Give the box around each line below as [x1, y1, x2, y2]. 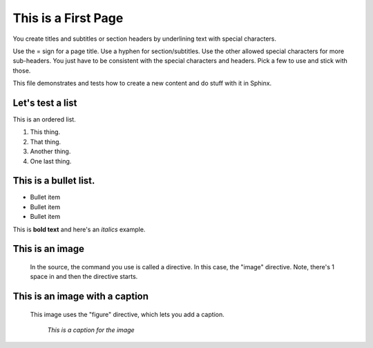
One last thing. [30, 157, 72, 165]
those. [12, 66, 31, 75]
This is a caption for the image [47, 326, 135, 334]
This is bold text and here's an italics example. [12, 225, 146, 233]
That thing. [30, 137, 61, 146]
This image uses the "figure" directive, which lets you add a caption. [30, 310, 224, 318]
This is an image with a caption [12, 291, 149, 302]
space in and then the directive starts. [30, 273, 138, 281]
